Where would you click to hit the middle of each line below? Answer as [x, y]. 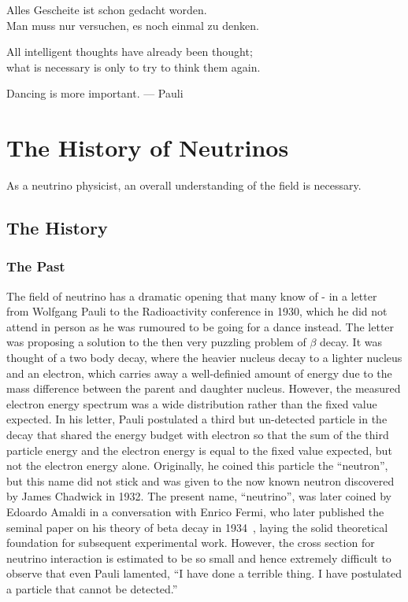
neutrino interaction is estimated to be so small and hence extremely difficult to [199, 558]
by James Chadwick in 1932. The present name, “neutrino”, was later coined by [199, 496]
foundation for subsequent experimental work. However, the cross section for [191, 543]
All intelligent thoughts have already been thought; [130, 52]
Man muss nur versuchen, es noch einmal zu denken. [133, 25]
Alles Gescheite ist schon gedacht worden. [107, 9]
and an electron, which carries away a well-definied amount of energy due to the [199, 373]
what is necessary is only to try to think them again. [134, 66]
